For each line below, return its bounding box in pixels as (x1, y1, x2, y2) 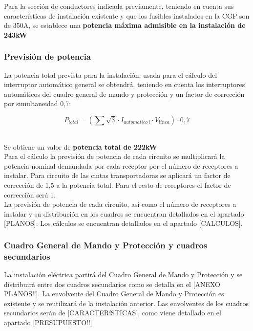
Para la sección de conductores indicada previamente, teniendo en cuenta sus (4, 1, 234, 11)
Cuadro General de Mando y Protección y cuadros (4, 239, 208, 251)
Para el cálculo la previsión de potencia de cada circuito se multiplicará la (4, 151, 225, 161)
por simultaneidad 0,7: (4, 98, 71, 109)
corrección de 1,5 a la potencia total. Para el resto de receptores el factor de (4, 179, 231, 190)
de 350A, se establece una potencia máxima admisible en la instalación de (4, 20, 246, 30)
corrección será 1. (4, 189, 56, 199)
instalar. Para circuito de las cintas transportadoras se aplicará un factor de (4, 170, 231, 180)
